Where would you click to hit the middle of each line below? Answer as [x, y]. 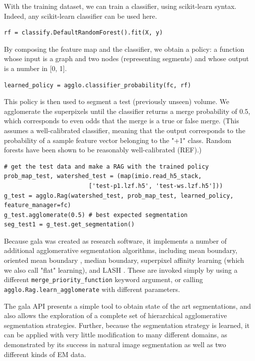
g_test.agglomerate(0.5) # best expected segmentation [96, 215]
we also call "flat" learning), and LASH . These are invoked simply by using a [121, 270]
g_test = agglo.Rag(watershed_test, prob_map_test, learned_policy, [119, 196]
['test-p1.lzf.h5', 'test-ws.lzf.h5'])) [156, 186]
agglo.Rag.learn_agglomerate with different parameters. [92, 289]
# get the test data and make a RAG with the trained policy [107, 166]
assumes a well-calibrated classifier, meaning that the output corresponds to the [125, 130]
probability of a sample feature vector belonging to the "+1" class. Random [118, 140]
